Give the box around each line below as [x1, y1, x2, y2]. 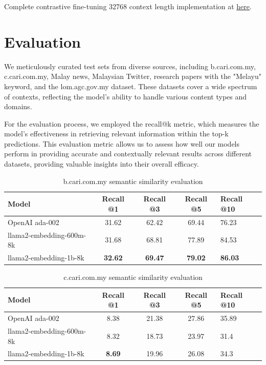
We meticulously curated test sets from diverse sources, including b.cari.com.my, [4, 60, 256, 71]
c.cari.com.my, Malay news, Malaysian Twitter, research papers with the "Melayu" [4, 71, 261, 82]
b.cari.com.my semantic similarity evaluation [63, 175, 203, 186]
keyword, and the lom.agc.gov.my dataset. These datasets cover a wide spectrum [4, 80, 257, 91]
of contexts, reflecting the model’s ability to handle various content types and [4, 91, 247, 102]
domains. [4, 101, 32, 112]
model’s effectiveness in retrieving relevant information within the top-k [4, 128, 229, 139]
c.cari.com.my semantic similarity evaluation [63, 272, 203, 282]
